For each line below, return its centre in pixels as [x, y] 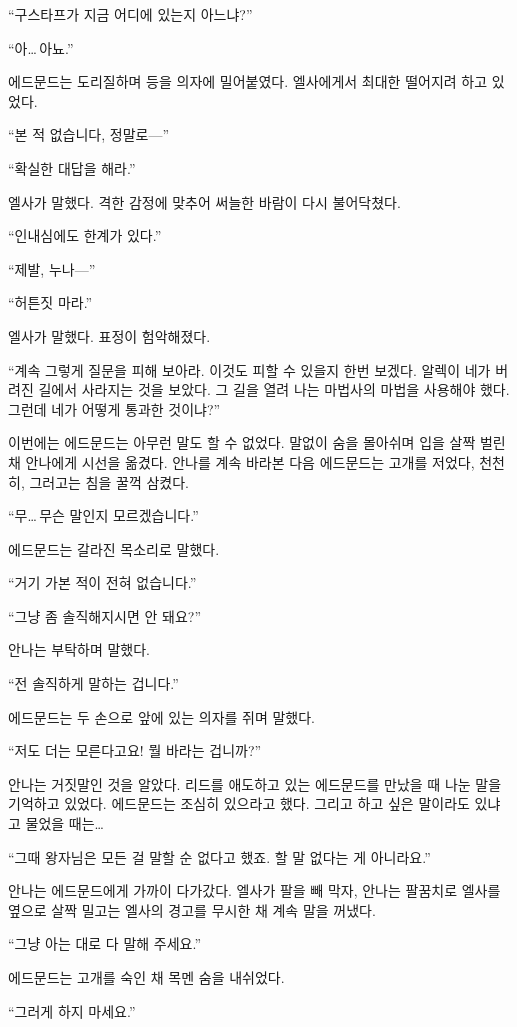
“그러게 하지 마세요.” [72, 1010]
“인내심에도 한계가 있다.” [85, 235]
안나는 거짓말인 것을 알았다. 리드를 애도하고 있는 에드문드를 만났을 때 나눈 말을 [255, 783]
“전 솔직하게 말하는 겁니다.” [93, 683]
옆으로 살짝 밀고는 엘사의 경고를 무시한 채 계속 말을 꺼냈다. [192, 909]
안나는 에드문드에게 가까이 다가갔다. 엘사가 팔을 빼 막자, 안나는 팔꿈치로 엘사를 [254, 890]
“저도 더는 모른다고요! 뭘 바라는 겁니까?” [135, 750]
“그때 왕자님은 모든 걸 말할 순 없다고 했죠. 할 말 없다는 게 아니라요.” [219, 856]
